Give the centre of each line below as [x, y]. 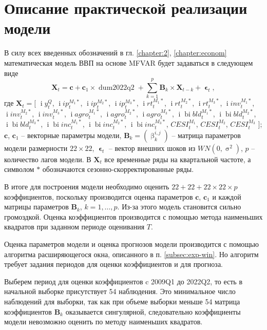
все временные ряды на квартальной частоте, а [178, 159]
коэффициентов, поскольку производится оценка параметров [99, 196]
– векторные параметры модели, [71, 135]
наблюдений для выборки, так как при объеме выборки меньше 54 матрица [122, 301]
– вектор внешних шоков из [152, 148]
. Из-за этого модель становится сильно [179, 207]
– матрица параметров [206, 135]
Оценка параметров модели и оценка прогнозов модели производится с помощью [131, 244]
